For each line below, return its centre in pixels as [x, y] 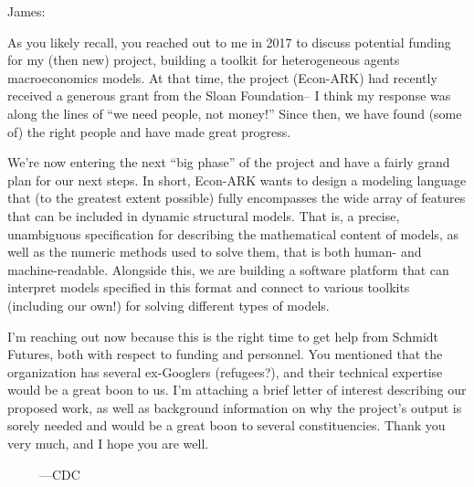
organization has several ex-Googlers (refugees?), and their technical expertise [225, 371]
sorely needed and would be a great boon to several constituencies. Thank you [226, 425]
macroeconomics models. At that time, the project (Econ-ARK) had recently [222, 77]
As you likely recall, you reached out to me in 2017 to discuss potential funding [229, 42]
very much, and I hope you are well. [108, 444]
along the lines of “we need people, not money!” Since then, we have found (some [235, 113]
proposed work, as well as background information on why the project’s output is [235, 407]
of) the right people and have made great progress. [149, 131]
